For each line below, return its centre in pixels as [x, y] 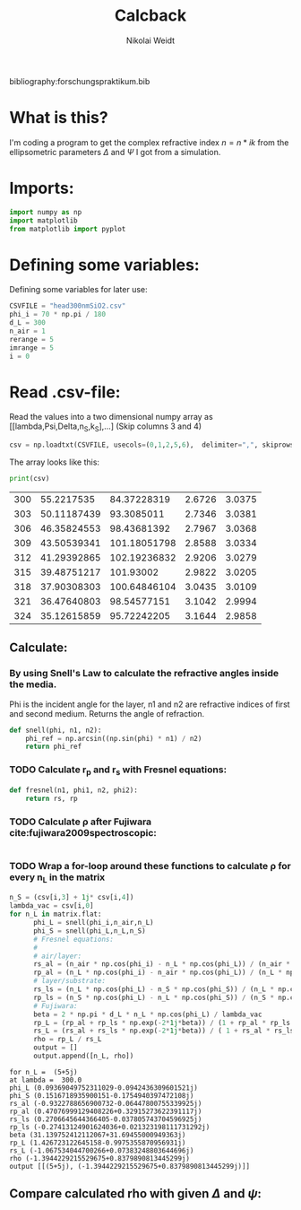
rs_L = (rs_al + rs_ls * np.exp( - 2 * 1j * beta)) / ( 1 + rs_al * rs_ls [163, 1031]
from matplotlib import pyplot [68, 229]
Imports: [42, 188]
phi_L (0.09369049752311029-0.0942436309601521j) [104, 1088]
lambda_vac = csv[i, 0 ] [52, 906]
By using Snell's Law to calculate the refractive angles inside [144, 674]
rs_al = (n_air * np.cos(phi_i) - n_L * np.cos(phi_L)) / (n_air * [162, 964]
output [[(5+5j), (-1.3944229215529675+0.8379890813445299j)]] [130, 1166]
